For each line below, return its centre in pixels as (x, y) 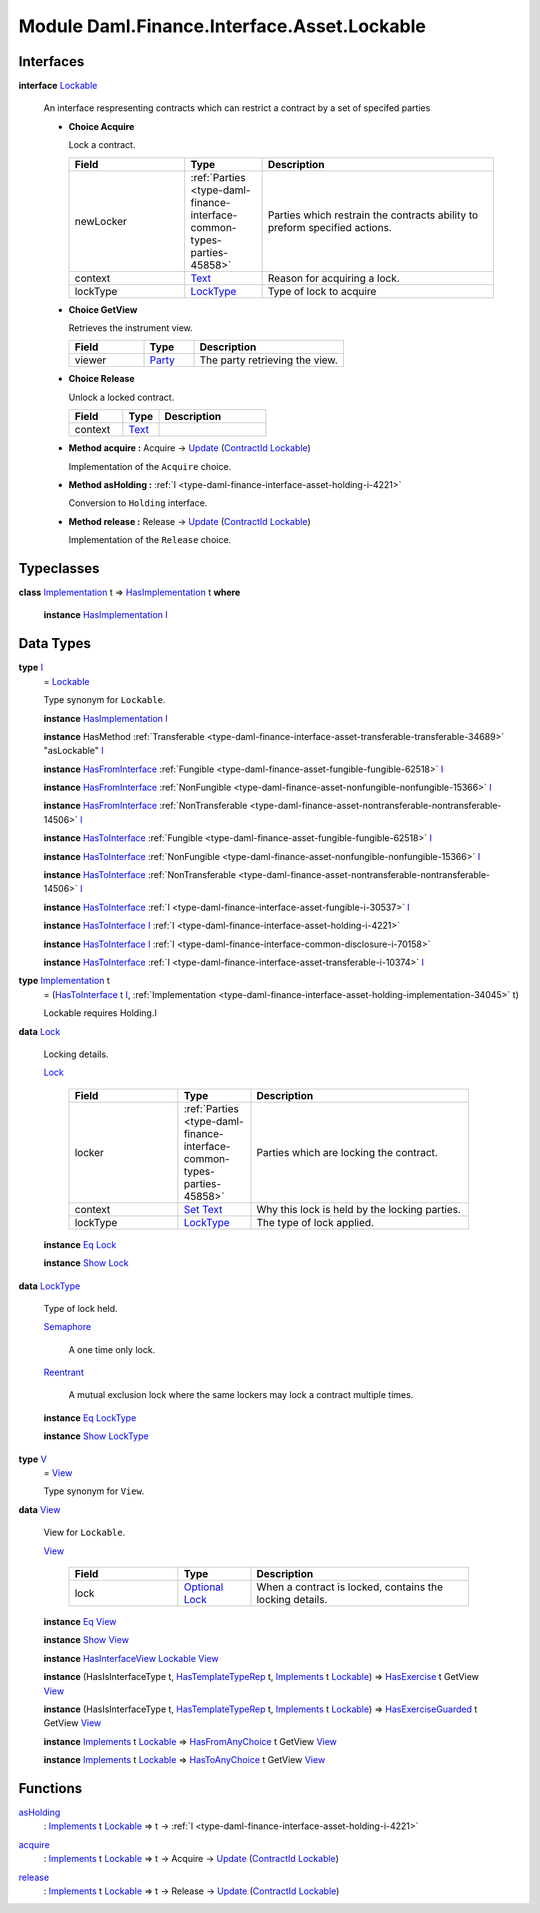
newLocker (100, 221)
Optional (203, 1587)
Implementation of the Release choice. (150, 540)
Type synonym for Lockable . (104, 700)
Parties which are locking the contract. (347, 1152)
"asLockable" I (73, 751)
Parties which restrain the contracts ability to (373, 215)
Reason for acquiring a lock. (333, 278)
